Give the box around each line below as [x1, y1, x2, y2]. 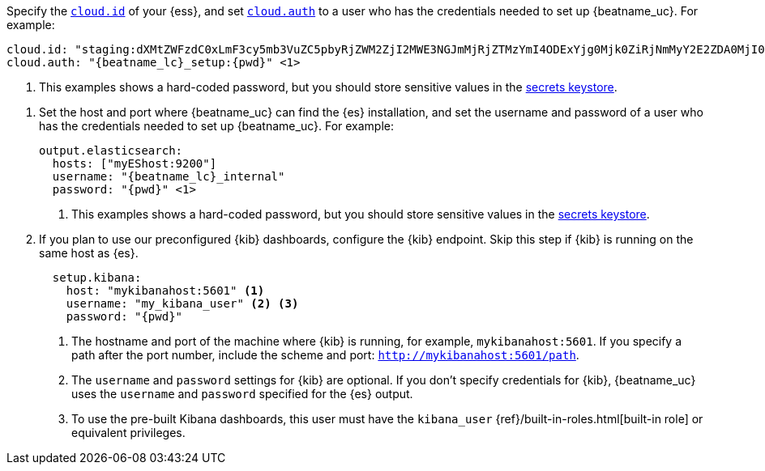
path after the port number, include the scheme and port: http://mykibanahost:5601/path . [71, 348, 579, 362]
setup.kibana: [52, 271, 142, 284]
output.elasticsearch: [39, 144, 183, 157]
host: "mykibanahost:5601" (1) [66, 284, 265, 297]
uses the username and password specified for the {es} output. [71, 387, 413, 401]
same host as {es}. [39, 246, 139, 260]
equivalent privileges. [71, 426, 186, 439]
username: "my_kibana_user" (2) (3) [66, 297, 299, 310]
